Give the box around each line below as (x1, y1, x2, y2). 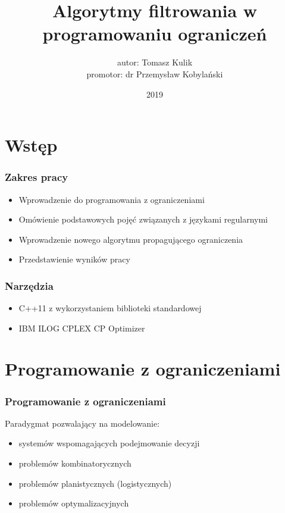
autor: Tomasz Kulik (117, 56, 193, 68)
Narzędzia (5, 278, 54, 293)
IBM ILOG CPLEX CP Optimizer (18, 321, 145, 334)
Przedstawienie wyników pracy (18, 253, 130, 265)
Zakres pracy (5, 170, 68, 184)
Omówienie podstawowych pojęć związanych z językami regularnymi (18, 213, 268, 226)
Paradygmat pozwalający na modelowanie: (5, 417, 160, 429)
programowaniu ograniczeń (42, 21, 267, 46)
